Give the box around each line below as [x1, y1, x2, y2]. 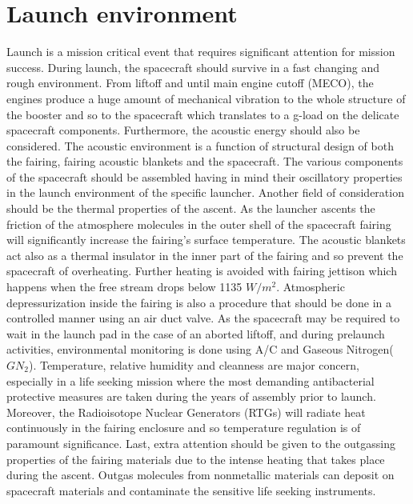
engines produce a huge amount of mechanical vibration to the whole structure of [6, 90, 406, 106]
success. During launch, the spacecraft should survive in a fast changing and [6, 58, 379, 75]
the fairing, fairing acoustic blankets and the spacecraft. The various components [6, 153, 403, 170]
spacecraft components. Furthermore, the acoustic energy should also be [6, 122, 360, 138]
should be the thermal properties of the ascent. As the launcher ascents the [6, 200, 375, 217]
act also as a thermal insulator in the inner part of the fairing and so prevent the [6, 246, 403, 263]
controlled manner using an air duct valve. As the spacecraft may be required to [6, 310, 400, 326]
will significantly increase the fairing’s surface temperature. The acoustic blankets [6, 231, 406, 248]
